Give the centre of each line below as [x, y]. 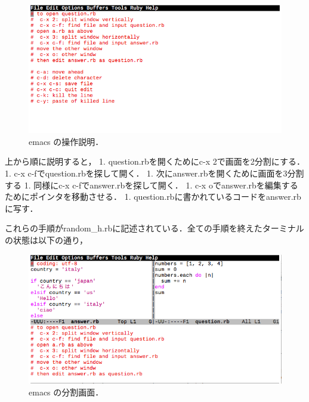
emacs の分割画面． [66, 392]
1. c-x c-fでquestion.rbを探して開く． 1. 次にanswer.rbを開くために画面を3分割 [154, 173]
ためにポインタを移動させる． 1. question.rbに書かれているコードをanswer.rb [153, 197]
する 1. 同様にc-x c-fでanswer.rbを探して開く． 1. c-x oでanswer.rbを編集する [152, 185]
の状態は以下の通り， [47, 240]
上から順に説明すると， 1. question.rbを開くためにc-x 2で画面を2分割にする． [155, 161]
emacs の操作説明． [66, 141]
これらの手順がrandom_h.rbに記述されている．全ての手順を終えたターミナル [154, 228]
